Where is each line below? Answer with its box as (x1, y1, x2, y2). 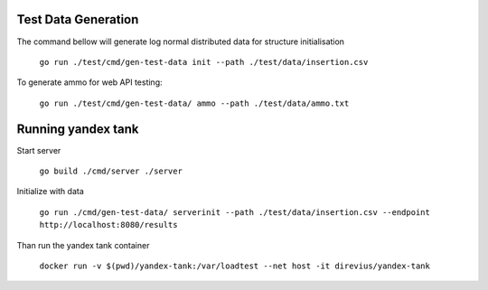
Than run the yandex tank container (16, 239, 150, 250)
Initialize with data (16, 186, 85, 197)
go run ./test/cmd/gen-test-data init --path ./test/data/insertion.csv (39, 57, 369, 67)
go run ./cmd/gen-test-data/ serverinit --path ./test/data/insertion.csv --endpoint (39, 207, 431, 217)
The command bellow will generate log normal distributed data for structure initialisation (16, 36, 345, 47)
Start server (16, 145, 61, 155)
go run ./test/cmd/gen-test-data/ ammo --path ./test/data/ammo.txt (39, 98, 350, 108)
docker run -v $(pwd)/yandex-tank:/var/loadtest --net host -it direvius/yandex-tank (39, 260, 431, 271)
